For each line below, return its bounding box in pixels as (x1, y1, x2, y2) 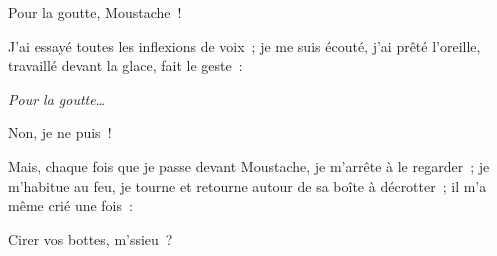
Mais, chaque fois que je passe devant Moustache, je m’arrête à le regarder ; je (8, 155, 490, 176)
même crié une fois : (8, 195, 133, 216)
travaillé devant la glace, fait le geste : (8, 55, 243, 76)
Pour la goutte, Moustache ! (8, 2, 182, 22)
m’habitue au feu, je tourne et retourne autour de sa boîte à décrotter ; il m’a (8, 175, 487, 196)
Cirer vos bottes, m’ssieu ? (8, 228, 173, 249)
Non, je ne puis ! (8, 122, 112, 143)
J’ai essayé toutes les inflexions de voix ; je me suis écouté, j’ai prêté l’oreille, (8, 35, 481, 56)
